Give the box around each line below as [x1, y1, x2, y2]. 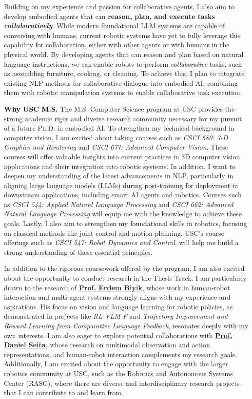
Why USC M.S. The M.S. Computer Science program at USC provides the [4, 103, 235, 114]
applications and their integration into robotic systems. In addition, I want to [4, 161, 235, 171]
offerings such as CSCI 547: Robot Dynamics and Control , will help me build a [4, 237, 239, 247]
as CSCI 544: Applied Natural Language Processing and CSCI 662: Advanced [4, 199, 233, 209]
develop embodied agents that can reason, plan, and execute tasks [4, 11, 215, 21]
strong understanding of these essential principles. [4, 247, 153, 257]
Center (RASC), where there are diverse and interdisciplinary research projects [4, 378, 240, 388]
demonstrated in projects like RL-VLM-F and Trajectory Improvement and [4, 311, 228, 321]
